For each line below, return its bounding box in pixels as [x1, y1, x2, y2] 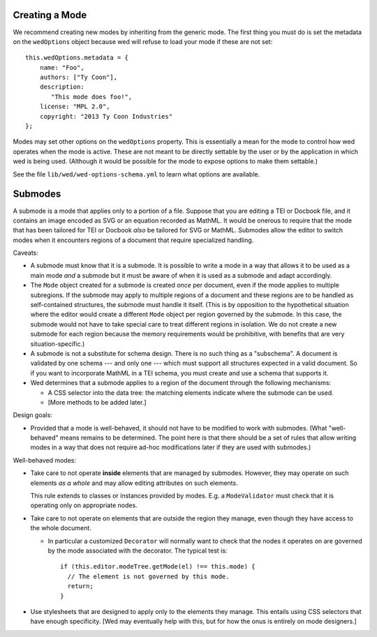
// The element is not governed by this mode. [67, 572, 230, 580]
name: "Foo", [39, 63, 84, 71]
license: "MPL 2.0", [39, 103, 110, 111]
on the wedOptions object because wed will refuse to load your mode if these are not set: [13, 37, 273, 45]
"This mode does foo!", [51, 93, 133, 100]
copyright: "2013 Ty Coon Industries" [39, 112, 173, 120]
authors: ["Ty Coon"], [39, 73, 118, 82]
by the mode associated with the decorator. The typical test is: [47, 546, 228, 555]
